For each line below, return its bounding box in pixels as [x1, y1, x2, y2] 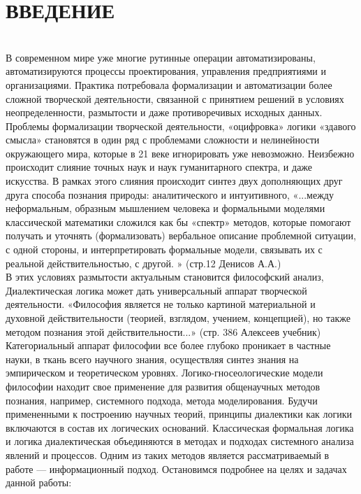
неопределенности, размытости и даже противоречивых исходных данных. [6, 105, 323, 120]
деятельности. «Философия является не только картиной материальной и [6, 297, 316, 311]
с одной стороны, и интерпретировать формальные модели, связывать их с [6, 242, 323, 257]
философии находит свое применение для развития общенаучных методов [6, 379, 321, 393]
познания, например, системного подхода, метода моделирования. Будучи [6, 393, 318, 407]
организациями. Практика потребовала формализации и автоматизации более [6, 77, 332, 92]
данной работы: [6, 475, 72, 490]
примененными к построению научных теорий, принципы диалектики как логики [6, 407, 353, 421]
